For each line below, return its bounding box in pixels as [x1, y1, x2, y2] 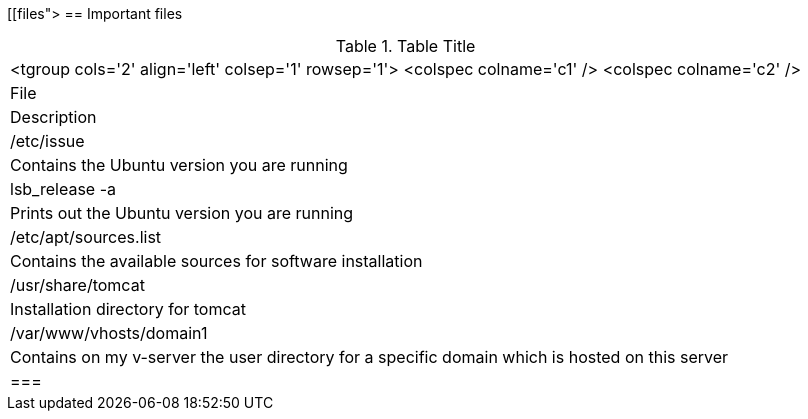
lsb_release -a [10, 179, 116, 199]
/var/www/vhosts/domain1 [10, 323, 208, 343]
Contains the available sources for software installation [10, 251, 423, 271]
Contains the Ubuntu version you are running [10, 155, 348, 175]
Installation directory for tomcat [10, 299, 246, 319]
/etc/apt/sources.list [10, 227, 162, 247]
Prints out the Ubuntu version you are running [10, 203, 354, 223]
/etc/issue [10, 131, 85, 151]
